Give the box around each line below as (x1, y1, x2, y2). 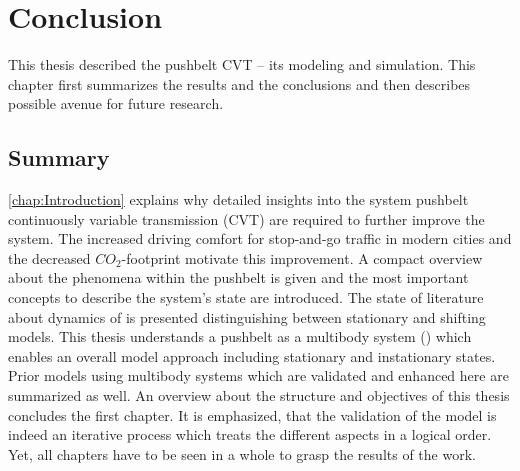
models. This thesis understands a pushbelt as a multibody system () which (8, 326, 472, 347)
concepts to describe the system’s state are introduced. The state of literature (8, 287, 484, 308)
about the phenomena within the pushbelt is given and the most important (8, 267, 469, 288)
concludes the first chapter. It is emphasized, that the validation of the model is (8, 404, 497, 425)
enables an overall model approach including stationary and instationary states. (8, 345, 496, 366)
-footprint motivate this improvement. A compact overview (121, 247, 483, 268)
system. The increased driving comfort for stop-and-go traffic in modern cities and (8, 228, 512, 249)
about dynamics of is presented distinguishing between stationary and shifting (8, 306, 486, 327)
